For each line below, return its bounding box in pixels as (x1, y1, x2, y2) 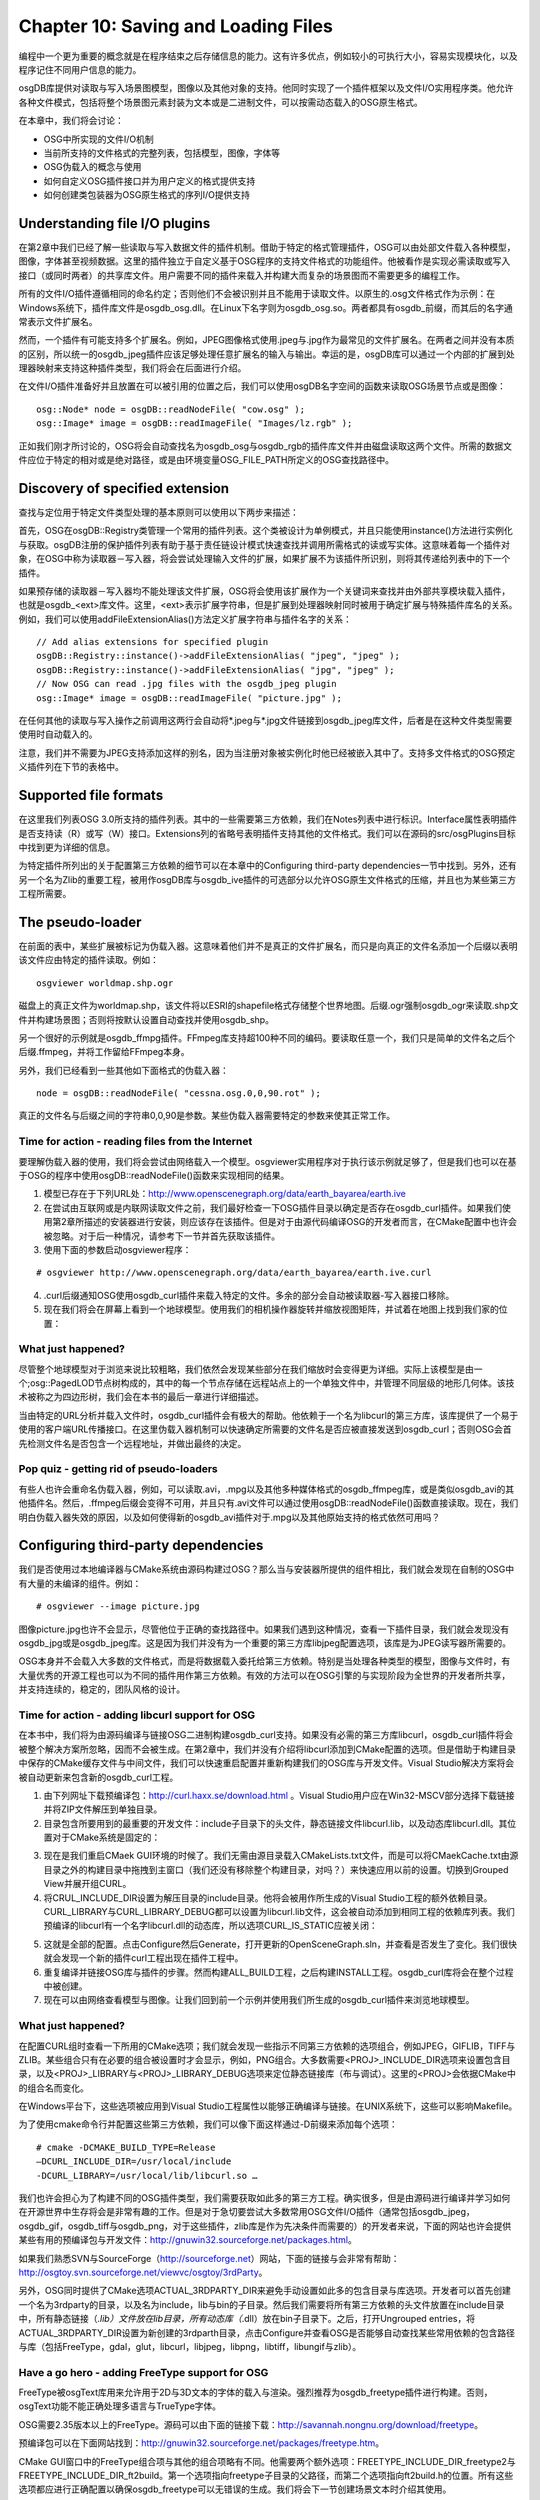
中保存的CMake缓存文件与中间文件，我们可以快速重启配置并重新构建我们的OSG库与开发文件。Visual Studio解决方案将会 (18, 1757, 515, 1769)
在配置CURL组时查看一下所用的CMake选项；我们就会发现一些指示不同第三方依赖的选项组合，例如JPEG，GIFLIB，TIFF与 (18, 2040, 516, 2052)
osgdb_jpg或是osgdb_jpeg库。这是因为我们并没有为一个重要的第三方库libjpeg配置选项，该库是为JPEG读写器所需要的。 (18, 1637, 512, 1649)
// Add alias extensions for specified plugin (36, 636, 269, 648)
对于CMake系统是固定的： (51, 1831, 161, 1844)
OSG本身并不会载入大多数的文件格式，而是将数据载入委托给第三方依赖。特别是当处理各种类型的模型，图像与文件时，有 (18, 1655, 511, 1667)
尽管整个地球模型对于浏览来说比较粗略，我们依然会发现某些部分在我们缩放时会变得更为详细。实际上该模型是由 (18, 1363, 474, 1375)
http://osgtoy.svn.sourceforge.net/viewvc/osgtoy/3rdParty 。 (18, 2266, 268, 2278)
